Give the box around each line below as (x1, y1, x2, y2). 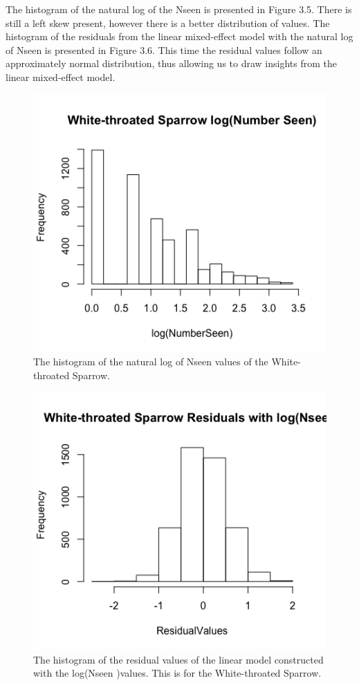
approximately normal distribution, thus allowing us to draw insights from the (6, 56, 337, 71)
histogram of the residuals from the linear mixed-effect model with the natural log (6, 29, 353, 44)
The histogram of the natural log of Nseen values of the (33, 354, 268, 369)
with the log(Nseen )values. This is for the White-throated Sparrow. (33, 666, 322, 680)
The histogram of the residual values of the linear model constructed (33, 652, 324, 666)
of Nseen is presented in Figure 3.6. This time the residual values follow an (6, 42, 322, 57)
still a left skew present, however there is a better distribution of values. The (6, 15, 330, 30)
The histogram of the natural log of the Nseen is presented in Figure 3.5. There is (6, 2, 352, 16)
